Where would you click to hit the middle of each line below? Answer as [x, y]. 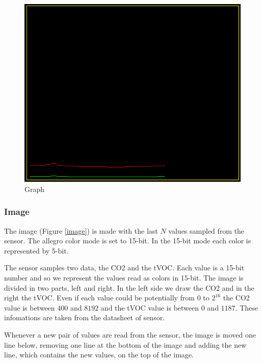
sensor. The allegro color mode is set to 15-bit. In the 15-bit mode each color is [128, 241]
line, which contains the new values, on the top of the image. [99, 355]
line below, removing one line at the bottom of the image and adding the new [125, 344]
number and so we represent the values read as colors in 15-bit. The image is [124, 278]
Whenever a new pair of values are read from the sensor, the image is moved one [130, 335]
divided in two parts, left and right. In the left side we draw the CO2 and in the [129, 287]
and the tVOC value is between [150, 307]
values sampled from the [206, 230]
